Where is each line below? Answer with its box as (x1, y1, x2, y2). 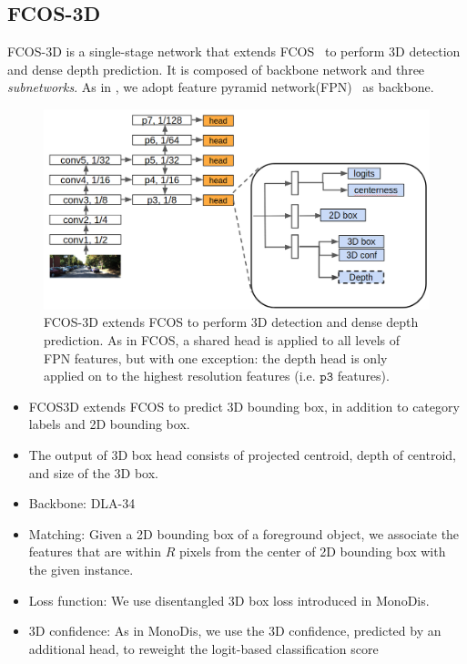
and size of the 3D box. (28, 463, 159, 482)
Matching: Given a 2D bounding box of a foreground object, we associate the (28, 524, 460, 543)
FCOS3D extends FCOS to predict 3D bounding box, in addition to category (28, 396, 460, 415)
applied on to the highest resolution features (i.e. (44, 366, 316, 385)
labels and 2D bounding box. (28, 414, 190, 434)
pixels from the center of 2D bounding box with (178, 542, 446, 561)
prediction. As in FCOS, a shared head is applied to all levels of (44, 331, 401, 350)
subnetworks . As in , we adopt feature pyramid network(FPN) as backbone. (7, 77, 434, 97)
